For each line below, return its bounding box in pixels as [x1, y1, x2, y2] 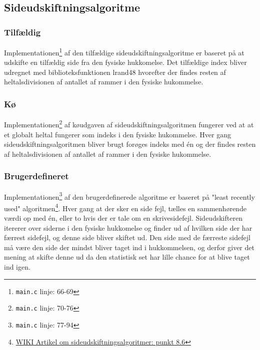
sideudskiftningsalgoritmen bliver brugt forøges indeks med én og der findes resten [4, 139, 256, 149]
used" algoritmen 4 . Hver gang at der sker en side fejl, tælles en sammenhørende [4, 201, 246, 213]
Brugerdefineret [4, 170, 69, 182]
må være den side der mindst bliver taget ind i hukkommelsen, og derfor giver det [4, 242, 254, 252]
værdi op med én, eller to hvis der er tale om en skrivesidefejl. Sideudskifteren [4, 213, 242, 223]
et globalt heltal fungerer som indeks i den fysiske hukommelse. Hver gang [4, 129, 231, 139]
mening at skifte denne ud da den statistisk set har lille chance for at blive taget [4, 252, 250, 262]
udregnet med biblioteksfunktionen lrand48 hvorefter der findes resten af [4, 66, 226, 77]
